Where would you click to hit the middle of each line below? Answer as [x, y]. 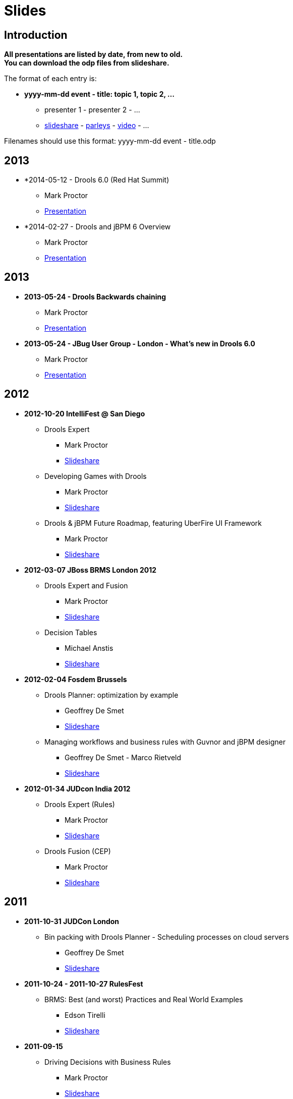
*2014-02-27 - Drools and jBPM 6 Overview [98, 227]
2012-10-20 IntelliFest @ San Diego [85, 413]
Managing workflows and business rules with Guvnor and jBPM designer [165, 742]
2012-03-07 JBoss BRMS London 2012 [91, 570]
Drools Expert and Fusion [86, 585]
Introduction [36, 35]
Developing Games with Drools [96, 476]
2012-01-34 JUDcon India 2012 [77, 788]
